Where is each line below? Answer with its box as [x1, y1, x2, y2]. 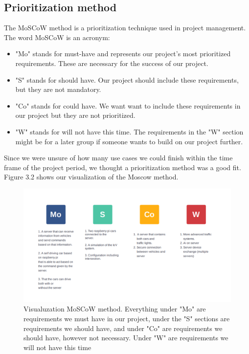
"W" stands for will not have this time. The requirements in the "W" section [15, 126, 244, 136]
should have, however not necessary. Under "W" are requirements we [23, 332, 228, 343]
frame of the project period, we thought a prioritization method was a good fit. [4, 162, 241, 172]
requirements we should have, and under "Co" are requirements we [23, 323, 223, 333]
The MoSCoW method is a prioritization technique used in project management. [4, 22, 246, 33]
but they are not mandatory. [15, 84, 101, 94]
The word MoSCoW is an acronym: [4, 32, 110, 42]
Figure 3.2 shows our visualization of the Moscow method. [4, 172, 179, 182]
